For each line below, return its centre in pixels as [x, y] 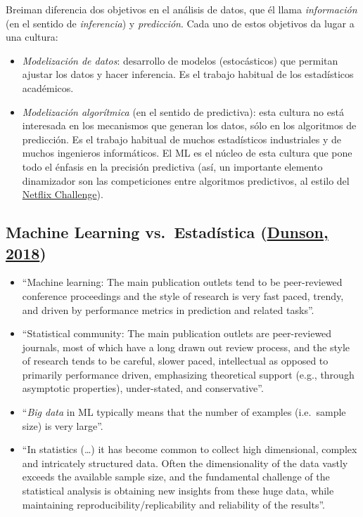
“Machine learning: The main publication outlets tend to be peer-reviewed [182, 282]
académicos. [48, 87]
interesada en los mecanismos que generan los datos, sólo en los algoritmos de [189, 125]
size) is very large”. [63, 425]
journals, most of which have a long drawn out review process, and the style [186, 347]
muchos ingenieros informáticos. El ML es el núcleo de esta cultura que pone [187, 153]
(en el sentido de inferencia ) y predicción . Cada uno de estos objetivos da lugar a [180, 23]
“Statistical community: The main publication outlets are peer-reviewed [177, 333]
